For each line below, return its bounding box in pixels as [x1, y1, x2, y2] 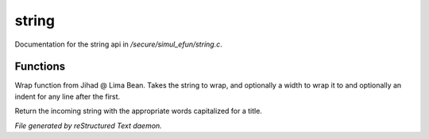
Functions [14, 60, 66, 73]
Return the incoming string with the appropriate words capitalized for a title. [14, 107, 262, 116]
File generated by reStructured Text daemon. [14, 121, 162, 130]
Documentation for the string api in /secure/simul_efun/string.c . [14, 39, 222, 49]
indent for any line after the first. [14, 92, 121, 101]
